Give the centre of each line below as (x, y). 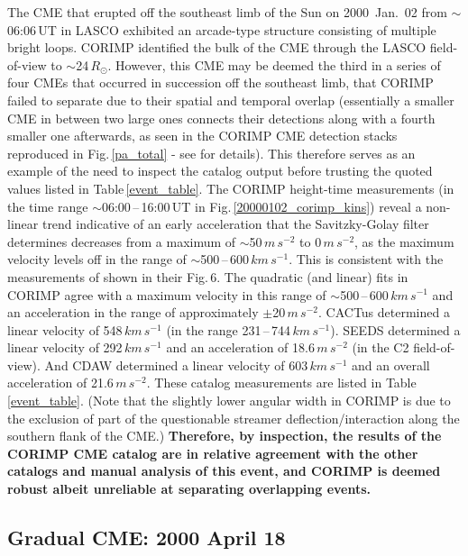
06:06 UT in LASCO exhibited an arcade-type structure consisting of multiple (222, 29)
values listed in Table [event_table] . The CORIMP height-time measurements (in (231, 188)
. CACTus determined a (384, 312)
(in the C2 (381, 347)
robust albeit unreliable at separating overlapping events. (189, 489)
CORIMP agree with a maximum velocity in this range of (167, 294)
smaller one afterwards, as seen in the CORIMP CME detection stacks (202, 136)
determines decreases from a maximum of (122, 241)
